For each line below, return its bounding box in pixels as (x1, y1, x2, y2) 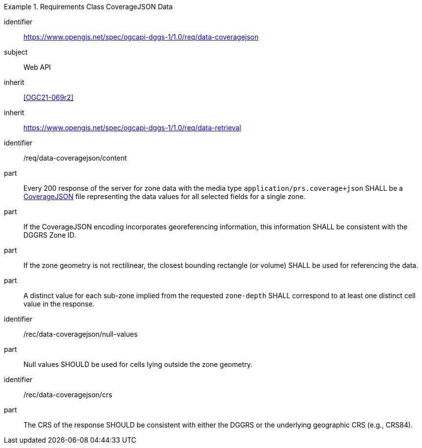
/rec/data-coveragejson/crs (23, 390, 112, 399)
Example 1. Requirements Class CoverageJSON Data (4, 2, 173, 11)
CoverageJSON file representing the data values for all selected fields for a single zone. (23, 192, 306, 201)
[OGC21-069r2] (23, 93, 74, 102)
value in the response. (23, 300, 95, 308)
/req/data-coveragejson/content (23, 154, 127, 162)
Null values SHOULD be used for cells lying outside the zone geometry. (23, 360, 253, 368)
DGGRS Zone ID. (23, 231, 76, 239)
